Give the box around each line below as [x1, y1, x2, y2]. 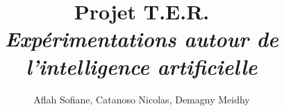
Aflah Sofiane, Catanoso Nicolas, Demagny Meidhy [33, 92, 250, 106]
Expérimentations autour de [4, 24, 279, 53]
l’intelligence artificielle [26, 51, 258, 80]
